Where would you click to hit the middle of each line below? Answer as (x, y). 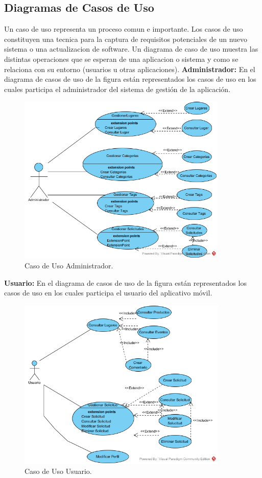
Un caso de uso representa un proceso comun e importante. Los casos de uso (124, 29)
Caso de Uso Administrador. (69, 266)
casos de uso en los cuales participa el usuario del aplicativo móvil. (108, 293)
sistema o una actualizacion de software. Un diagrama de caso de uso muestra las (131, 49)
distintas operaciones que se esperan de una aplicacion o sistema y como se (121, 59)
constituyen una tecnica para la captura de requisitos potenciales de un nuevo (126, 39)
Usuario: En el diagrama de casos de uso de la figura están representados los (125, 282)
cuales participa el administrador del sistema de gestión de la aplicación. (117, 89)
